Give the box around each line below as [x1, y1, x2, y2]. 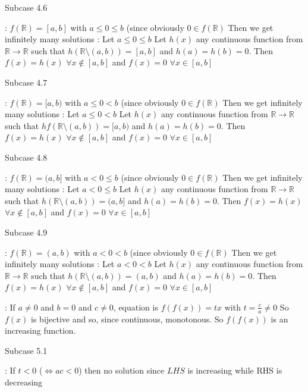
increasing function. [5, 324, 76, 337]
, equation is [113, 300, 158, 313]
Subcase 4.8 [5, 150, 48, 163]
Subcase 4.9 [5, 225, 48, 238]
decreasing [5, 376, 43, 388]
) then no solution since [78, 364, 165, 377]
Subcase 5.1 [5, 344, 48, 356]
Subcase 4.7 [5, 76, 48, 88]
